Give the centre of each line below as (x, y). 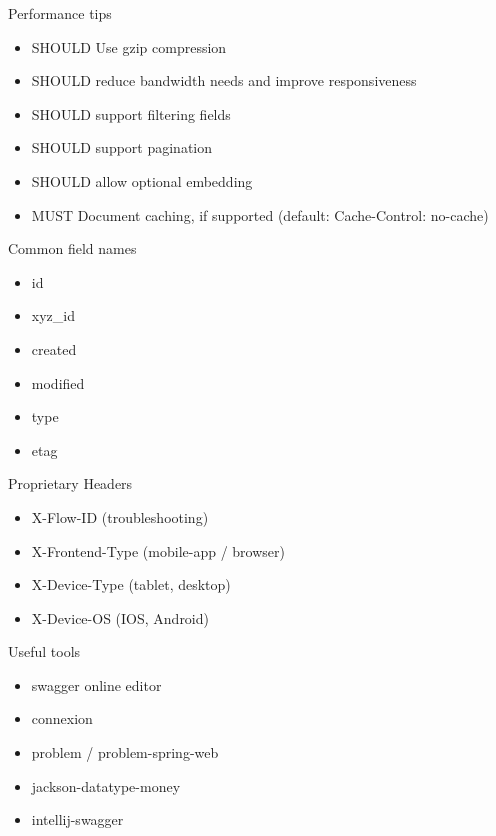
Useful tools (44, 651)
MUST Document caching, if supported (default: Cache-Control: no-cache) (260, 214)
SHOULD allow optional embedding (142, 180)
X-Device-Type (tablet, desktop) (131, 584)
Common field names (72, 248)
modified (58, 382)
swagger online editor (96, 684)
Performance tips (60, 13)
